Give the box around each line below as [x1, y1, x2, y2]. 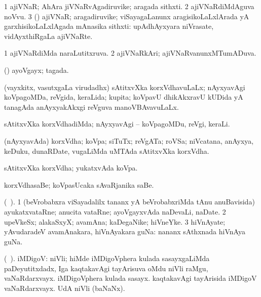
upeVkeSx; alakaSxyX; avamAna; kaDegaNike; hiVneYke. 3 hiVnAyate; [4, 216, 226, 227]
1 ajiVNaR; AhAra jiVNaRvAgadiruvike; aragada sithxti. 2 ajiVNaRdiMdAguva [4, 1, 254, 11]
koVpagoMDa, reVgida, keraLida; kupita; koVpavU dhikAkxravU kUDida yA [4, 92, 243, 102]
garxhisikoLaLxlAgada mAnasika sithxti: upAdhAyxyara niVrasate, [4, 21, 214, 31]
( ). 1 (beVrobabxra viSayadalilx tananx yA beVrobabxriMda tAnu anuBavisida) [4, 196, 255, 207]
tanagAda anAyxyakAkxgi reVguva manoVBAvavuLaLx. [4, 101, 179, 112]
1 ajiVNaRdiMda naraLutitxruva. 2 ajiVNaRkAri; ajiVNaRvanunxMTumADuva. [4, 48, 256, 58]
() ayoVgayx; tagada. [4, 64, 69, 75]
